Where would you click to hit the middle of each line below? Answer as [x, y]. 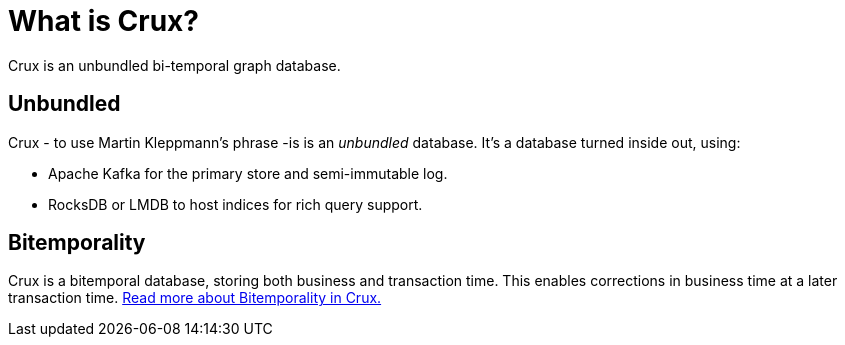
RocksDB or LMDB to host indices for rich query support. [235, 204]
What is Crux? [103, 21]
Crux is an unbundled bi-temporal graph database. [174, 65]
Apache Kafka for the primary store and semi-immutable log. [248, 173]
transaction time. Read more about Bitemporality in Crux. [195, 298]
